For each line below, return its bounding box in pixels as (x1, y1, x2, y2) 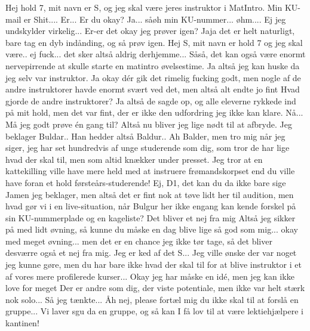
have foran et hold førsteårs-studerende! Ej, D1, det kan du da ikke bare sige (5, 176, 286, 188)
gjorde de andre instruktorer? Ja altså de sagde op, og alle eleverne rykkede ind (5, 94, 296, 107)
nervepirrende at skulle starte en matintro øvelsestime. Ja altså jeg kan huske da (5, 59, 300, 72)
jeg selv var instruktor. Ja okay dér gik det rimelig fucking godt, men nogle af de (5, 71, 301, 83)
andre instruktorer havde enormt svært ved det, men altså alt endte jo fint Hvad (5, 83, 300, 95)
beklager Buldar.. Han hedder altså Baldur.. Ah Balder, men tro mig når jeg (5, 129, 286, 142)
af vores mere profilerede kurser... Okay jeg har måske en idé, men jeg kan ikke (5, 270, 294, 282)
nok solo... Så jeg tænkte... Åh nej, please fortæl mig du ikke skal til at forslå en (5, 293, 299, 305)
